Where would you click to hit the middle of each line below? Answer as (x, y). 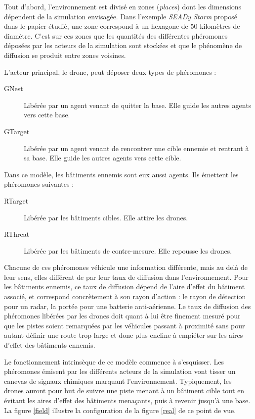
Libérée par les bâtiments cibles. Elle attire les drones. (106, 217)
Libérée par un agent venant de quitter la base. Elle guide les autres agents (138, 105)
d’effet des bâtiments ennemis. (50, 345)
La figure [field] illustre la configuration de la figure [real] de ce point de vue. (120, 410)
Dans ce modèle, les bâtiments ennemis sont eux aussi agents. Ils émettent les (121, 174)
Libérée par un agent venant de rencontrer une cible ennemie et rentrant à (136, 148)
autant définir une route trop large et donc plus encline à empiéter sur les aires (124, 335)
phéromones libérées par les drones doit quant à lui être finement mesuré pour (122, 316)
